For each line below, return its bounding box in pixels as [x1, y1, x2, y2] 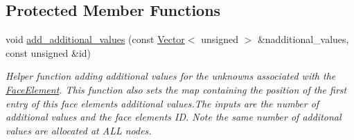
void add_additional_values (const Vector [6, 32, 185, 46]
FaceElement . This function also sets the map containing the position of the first [6, 82, 347, 96]
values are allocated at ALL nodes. [6, 123, 152, 137]
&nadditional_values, [257, 32, 349, 46]
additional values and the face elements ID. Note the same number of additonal [6, 110, 342, 124]
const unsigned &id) [6, 45, 91, 60]
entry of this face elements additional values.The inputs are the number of [6, 96, 319, 110]
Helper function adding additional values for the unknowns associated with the [6, 69, 336, 83]
